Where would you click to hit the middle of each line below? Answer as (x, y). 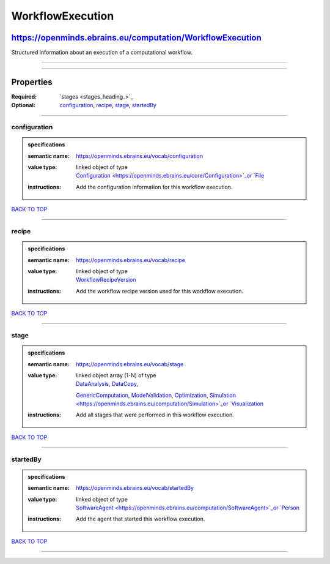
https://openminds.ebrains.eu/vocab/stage (130, 364)
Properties (32, 82)
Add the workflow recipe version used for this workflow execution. (160, 291)
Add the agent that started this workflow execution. (141, 519)
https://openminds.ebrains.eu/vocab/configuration (140, 156)
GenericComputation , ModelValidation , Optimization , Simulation (156, 395)
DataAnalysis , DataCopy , (107, 384)
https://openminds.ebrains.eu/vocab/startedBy (135, 488)
